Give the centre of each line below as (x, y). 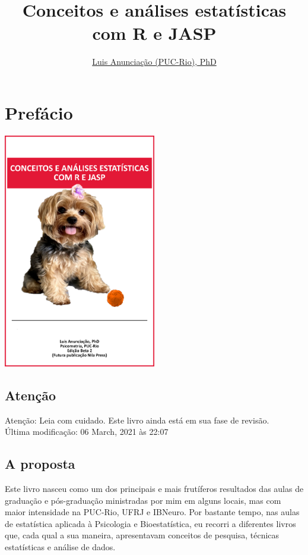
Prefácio (39, 112)
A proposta (40, 464)
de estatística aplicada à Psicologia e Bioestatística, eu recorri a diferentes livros (150, 523)
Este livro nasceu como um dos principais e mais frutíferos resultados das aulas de (154, 489)
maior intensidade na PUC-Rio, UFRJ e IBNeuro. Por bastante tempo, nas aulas (152, 512)
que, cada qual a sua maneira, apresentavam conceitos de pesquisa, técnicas (142, 535)
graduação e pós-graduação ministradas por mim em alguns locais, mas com (143, 500)
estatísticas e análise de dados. (60, 547)
